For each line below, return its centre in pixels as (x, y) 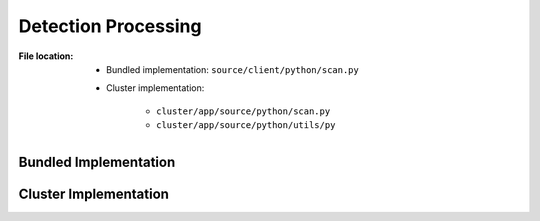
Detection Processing (110, 26)
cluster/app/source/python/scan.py (243, 111)
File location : (46, 56)
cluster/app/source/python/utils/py (246, 125)
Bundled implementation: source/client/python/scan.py (232, 69)
